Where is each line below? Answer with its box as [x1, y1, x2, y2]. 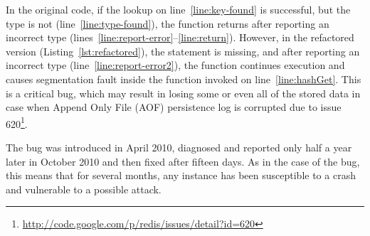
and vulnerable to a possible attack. [6, 181, 162, 196]
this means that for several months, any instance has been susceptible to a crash [6, 168, 356, 183]
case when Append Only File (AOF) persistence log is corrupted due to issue [6, 100, 342, 114]
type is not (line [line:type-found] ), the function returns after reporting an [6, 16, 329, 31]
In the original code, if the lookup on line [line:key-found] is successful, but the [6, 2, 351, 16]
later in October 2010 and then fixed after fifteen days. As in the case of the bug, [6, 154, 360, 168]
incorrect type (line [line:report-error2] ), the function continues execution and [6, 58, 345, 73]
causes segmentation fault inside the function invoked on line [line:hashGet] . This [6, 71, 361, 86]
